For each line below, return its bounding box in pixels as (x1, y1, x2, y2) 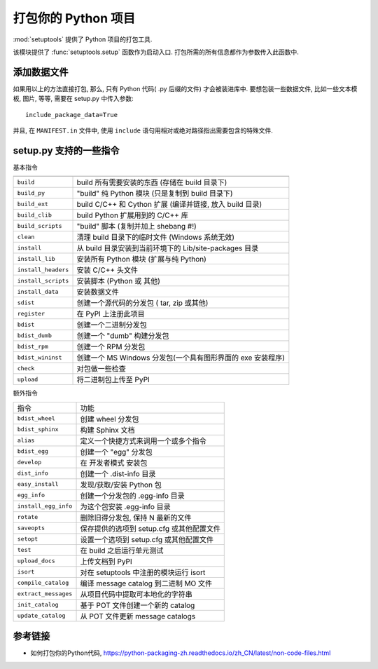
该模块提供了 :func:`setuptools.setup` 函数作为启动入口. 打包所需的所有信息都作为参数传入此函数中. (13, 48, 299, 56)
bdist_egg (17, 447, 49, 455)
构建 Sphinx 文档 (80, 425, 136, 435)
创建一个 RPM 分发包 (76, 342, 146, 352)
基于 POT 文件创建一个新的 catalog (80, 600, 195, 610)
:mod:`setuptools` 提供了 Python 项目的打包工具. (13, 35, 153, 43)
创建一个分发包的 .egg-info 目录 (80, 491, 185, 501)
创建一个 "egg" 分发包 (80, 447, 153, 457)
